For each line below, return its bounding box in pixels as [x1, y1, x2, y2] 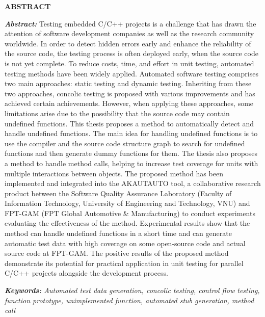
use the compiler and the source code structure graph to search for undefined [5, 138, 245, 148]
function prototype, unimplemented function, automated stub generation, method [5, 295, 254, 305]
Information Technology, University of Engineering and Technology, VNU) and [5, 198, 250, 208]
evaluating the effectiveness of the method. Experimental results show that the [5, 218, 250, 228]
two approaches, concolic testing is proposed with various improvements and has [5, 88, 255, 98]
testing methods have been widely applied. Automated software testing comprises [5, 68, 258, 78]
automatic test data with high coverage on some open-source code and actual [5, 237, 246, 248]
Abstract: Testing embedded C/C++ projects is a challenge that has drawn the [5, 18, 256, 29]
